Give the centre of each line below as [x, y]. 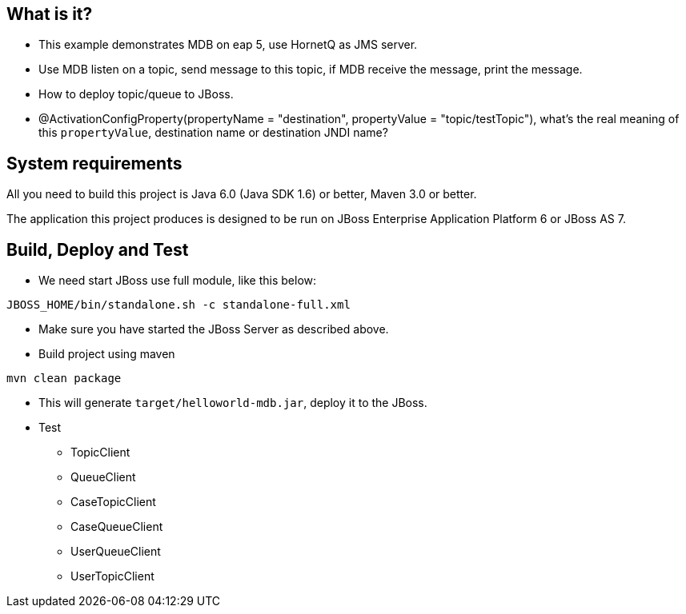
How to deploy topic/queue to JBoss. [136, 94]
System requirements [94, 163]
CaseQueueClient [117, 527]
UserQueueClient [116, 552]
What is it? [50, 14]
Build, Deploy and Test [98, 249]
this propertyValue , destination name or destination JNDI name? [213, 133]
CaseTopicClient [113, 502]
